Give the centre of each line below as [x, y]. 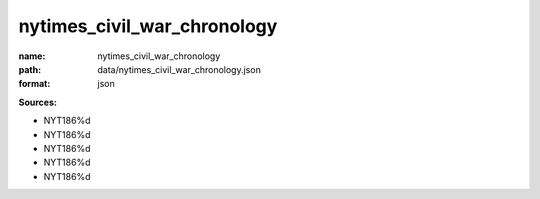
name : [32, 56]
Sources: [37, 102]
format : [34, 84]
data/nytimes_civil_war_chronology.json [179, 69]
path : [30, 69]
